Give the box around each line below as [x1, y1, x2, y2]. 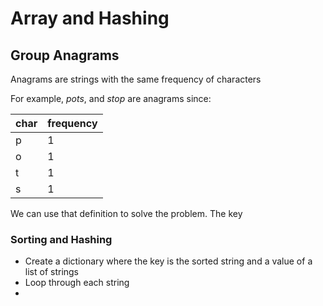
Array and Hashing [10, 7, 170, 30]
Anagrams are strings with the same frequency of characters [10, 73, 262, 85]
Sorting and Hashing [10, 232, 113, 246]
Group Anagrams [10, 47, 120, 64]
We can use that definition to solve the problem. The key [10, 208, 243, 219]
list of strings [24, 266, 80, 278]
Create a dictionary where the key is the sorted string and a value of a [24, 255, 313, 267]
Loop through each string [24, 277, 130, 289]
